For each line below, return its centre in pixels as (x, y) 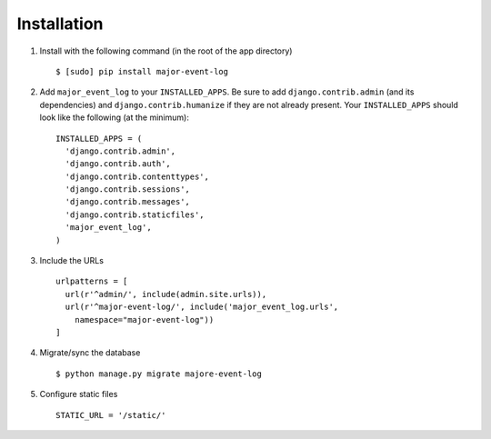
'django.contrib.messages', (128, 202)
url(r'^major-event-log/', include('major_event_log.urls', (202, 307)
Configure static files (79, 394)
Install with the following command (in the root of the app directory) (166, 51)
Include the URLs (72, 261)
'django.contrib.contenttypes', (137, 176)
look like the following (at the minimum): (115, 117)
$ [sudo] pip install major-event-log (142, 71)
